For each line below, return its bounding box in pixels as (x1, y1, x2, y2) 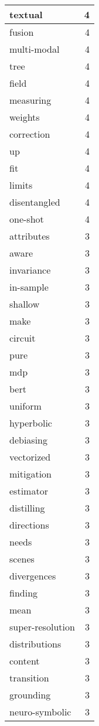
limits (9, 178, 33, 192)
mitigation (9, 467, 52, 480)
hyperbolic (9, 416, 52, 430)
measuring (9, 93, 52, 107)
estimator (9, 484, 48, 497)
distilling (9, 501, 45, 514)
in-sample (9, 280, 49, 294)
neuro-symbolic (9, 705, 71, 718)
